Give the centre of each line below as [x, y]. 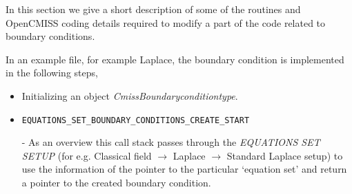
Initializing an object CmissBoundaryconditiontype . [130, 95]
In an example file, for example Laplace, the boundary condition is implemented [175, 59]
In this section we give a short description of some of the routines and [153, 9]
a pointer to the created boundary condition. [116, 182]
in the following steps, [52, 73]
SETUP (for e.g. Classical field [87, 155]
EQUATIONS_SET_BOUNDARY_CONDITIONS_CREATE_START [136, 120]
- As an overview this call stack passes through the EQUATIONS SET [171, 142]
